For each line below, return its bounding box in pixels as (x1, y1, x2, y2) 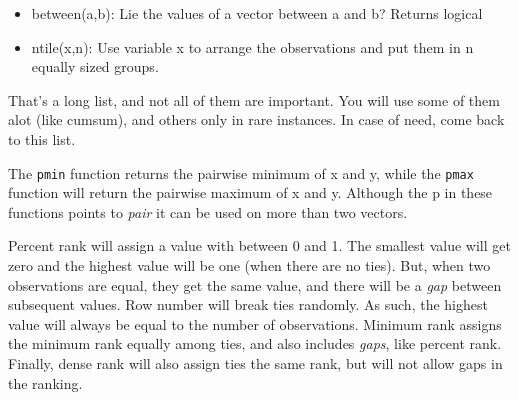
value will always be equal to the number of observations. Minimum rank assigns (8, 313, 502, 334)
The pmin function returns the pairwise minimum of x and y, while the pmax (8, 162, 474, 183)
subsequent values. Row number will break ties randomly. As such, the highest (8, 294, 488, 315)
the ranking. (8, 372, 83, 393)
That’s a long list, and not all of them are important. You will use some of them (8, 89, 500, 110)
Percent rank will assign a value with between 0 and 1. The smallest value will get (8, 235, 511, 256)
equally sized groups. (31, 56, 159, 77)
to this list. (8, 128, 76, 149)
